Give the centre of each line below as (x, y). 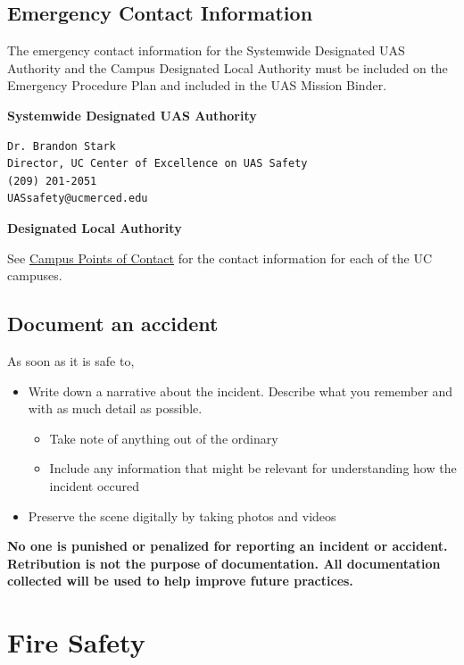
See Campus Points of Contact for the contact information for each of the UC (220, 258)
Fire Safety (76, 642)
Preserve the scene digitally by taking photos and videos (182, 515)
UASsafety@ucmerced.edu (78, 199)
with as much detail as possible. (115, 408)
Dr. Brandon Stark (62, 146)
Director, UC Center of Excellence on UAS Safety (157, 164)
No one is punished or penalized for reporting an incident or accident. (228, 546)
